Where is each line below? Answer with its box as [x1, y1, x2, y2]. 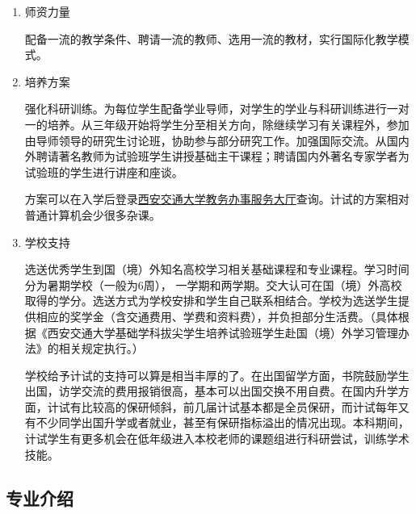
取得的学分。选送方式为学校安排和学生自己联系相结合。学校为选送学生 [24, 292, 398, 309]
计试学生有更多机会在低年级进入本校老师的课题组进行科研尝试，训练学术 [24, 430, 410, 447]
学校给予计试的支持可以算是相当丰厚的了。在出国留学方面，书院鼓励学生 [24, 366, 410, 383]
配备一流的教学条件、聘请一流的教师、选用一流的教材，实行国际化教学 [24, 30, 398, 47]
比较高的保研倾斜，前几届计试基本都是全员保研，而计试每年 [81, 398, 398, 415]
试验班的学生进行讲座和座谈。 [24, 163, 183, 180]
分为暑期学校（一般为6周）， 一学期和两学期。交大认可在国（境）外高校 [24, 276, 402, 293]
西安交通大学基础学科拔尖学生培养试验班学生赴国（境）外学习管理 [47, 324, 398, 341]
